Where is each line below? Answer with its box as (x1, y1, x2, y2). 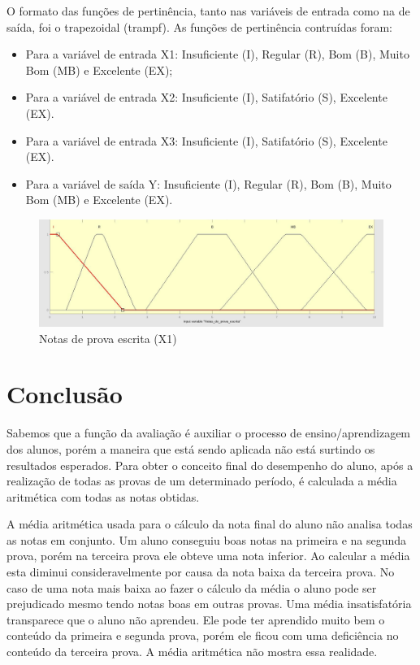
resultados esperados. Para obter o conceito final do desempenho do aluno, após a (6, 456, 414, 473)
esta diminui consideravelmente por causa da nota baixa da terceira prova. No (6, 563, 395, 580)
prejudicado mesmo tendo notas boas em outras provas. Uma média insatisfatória (6, 595, 412, 612)
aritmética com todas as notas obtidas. (6, 488, 200, 505)
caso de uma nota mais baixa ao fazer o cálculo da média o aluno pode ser (6, 579, 377, 596)
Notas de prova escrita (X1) (39, 329, 177, 346)
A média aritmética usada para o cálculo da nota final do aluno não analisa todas (6, 515, 413, 532)
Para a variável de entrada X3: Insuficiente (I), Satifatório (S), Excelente (25, 132, 388, 149)
